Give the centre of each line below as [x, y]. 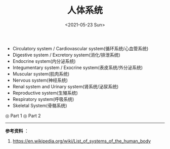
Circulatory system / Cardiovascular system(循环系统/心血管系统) [80, 48]
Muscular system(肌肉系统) [41, 73]
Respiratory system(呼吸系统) [43, 99]
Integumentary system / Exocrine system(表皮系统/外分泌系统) [78, 67]
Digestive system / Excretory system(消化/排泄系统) [66, 55]
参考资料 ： [17, 131]
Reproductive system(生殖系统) [45, 93]
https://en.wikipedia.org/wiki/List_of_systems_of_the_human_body [81, 141]
